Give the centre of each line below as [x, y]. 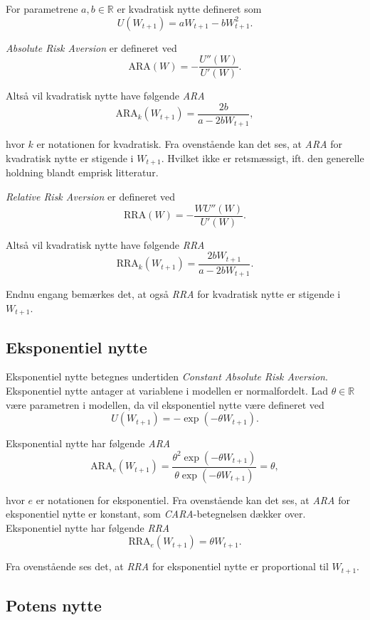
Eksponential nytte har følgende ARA [88, 443]
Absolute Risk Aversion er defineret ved [91, 47]
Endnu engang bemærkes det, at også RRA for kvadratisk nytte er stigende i [173, 294]
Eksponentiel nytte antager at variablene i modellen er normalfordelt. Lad [167, 391]
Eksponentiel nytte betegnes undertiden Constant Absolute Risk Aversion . [167, 376]
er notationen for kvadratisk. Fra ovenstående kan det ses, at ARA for [190, 144]
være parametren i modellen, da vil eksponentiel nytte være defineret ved [165, 404]
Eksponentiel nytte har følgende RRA [88, 527]
